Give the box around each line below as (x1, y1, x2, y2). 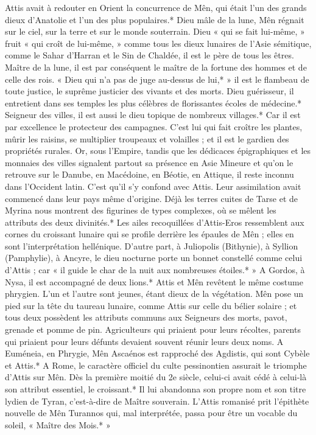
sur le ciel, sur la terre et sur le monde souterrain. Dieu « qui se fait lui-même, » (5, 25, 305, 38)
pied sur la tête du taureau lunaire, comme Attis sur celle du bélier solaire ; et (5, 299, 297, 311)
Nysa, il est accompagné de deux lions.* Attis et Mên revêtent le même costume (5, 275, 303, 288)
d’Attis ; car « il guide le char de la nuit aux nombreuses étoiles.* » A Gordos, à (5, 263, 305, 276)
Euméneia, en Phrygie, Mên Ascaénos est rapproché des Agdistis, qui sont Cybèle (5, 347, 310, 360)
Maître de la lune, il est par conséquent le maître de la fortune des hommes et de (5, 60, 307, 73)
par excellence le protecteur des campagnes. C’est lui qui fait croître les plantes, (5, 120, 303, 133)
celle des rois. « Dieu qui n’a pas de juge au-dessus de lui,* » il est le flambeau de (5, 72, 309, 85)
